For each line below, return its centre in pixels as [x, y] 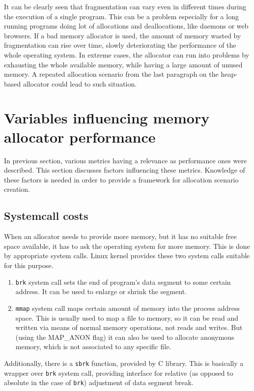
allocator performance [80, 136]
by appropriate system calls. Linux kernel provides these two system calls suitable [127, 256]
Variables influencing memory [107, 117]
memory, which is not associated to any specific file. [93, 346]
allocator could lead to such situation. [80, 83]
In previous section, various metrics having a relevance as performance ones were [126, 160]
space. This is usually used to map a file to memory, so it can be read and [127, 317]
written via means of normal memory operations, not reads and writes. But [129, 327]
